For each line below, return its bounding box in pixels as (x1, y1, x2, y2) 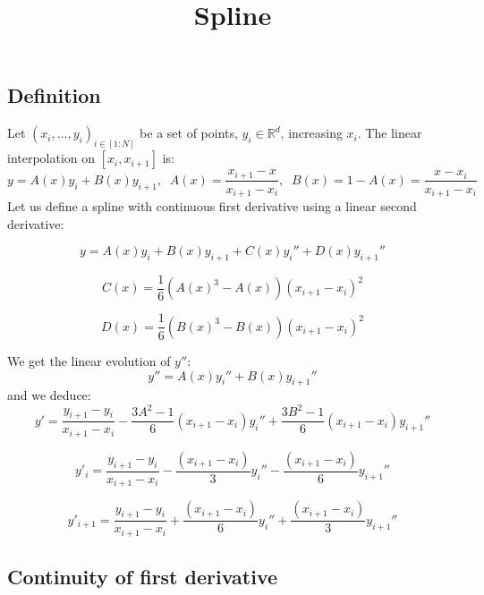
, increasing (280, 123, 343, 142)
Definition (7, 81, 101, 109)
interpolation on (7, 149, 96, 167)
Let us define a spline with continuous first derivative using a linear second (7, 196, 417, 215)
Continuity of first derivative (7, 563, 278, 591)
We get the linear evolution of (7, 351, 171, 370)
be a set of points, (140, 123, 238, 142)
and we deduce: (7, 386, 91, 404)
